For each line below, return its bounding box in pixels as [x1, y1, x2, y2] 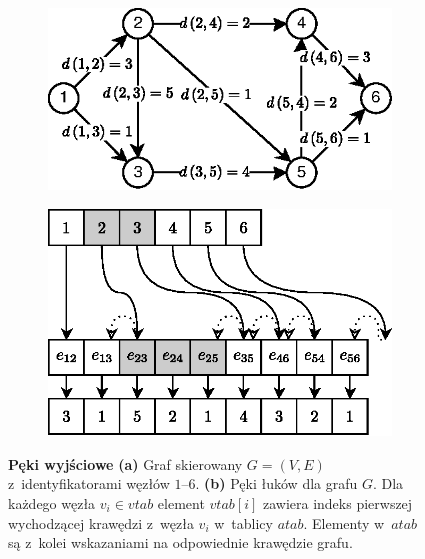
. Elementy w [303, 512, 385, 533]
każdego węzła [8, 492, 96, 513]
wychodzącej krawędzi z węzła [8, 512, 194, 533]
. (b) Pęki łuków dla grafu [195, 473, 358, 494]
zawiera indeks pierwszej [262, 492, 413, 513]
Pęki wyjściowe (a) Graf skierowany [8, 453, 243, 474]
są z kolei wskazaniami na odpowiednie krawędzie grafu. [8, 532, 353, 553]
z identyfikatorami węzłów [8, 473, 170, 494]
